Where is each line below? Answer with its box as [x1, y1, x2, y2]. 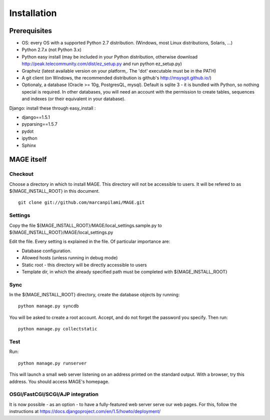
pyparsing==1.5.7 [21, 121, 57, 127]
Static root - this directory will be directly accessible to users [21, 262, 147, 268]
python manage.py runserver [18, 360, 87, 366]
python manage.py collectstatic [18, 326, 97, 332]
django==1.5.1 [21, 114, 50, 120]
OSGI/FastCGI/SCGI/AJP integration [9, 391, 98, 398]
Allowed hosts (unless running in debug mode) [21, 255, 118, 261]
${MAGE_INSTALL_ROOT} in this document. [9, 188, 100, 194]
